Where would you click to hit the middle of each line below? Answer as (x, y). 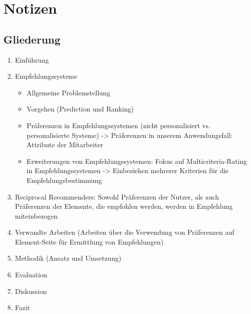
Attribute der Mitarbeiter (65, 145)
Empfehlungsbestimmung (64, 180)
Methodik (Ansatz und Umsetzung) (68, 258)
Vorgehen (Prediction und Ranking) (80, 109)
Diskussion (31, 291)
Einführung (32, 59)
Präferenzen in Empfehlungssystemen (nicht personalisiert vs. (118, 125)
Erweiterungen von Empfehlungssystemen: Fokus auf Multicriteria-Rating (137, 161)
